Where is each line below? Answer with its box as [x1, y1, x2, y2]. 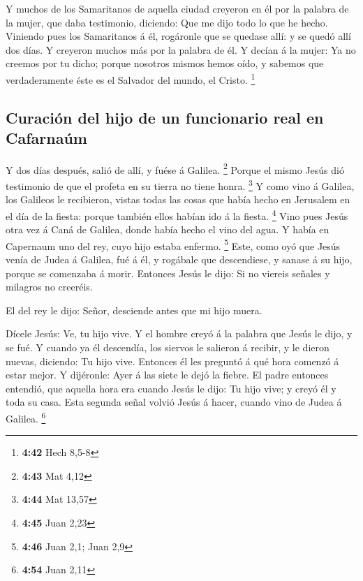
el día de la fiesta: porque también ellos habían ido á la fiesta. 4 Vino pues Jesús [6, 206, 348, 223]
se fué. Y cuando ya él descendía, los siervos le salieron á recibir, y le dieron [6, 339, 329, 354]
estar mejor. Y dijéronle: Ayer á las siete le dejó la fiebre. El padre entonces [6, 367, 329, 382]
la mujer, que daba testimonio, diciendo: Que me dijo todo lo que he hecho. [6, 15, 328, 29]
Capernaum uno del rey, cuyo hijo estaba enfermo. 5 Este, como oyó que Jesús [6, 236, 341, 253]
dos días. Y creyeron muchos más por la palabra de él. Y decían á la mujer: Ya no [6, 42, 356, 57]
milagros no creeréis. [6, 279, 93, 294]
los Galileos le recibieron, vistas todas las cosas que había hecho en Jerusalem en [6, 192, 350, 207]
